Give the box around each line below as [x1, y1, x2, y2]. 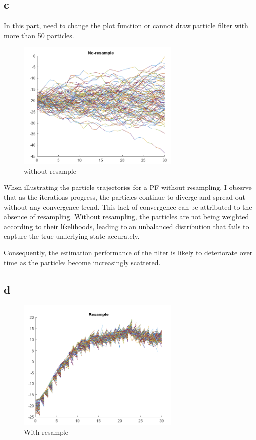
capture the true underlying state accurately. [4, 231, 140, 241]
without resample [24, 165, 76, 176]
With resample [24, 426, 68, 437]
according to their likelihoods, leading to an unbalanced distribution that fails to [4, 221, 249, 231]
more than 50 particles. [4, 30, 74, 40]
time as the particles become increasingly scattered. [4, 257, 161, 267]
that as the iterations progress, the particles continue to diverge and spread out [4, 191, 246, 202]
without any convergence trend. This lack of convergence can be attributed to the [4, 201, 252, 212]
